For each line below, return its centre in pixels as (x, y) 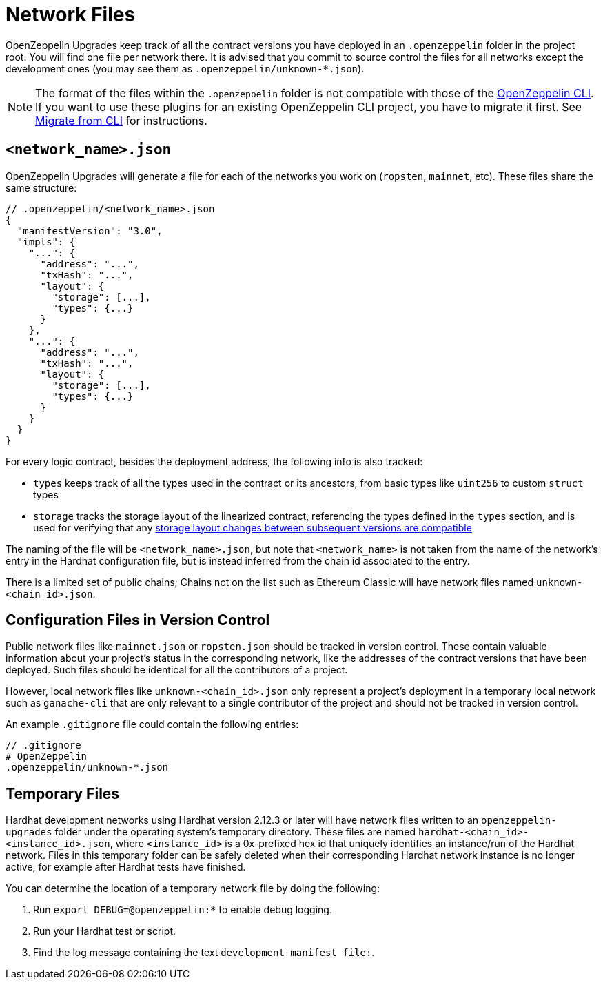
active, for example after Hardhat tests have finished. (126, 867)
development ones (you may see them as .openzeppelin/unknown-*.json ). (185, 68)
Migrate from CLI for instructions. (121, 120)
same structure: (41, 187)
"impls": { (46, 242)
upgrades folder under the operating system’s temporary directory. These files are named (211, 832)
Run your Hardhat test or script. (104, 931)
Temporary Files (63, 793)
